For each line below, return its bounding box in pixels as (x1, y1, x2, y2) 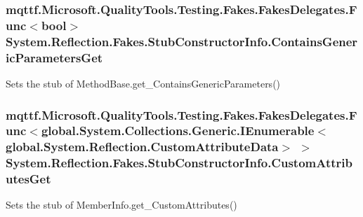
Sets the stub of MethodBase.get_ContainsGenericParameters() (6, 76, 281, 90)
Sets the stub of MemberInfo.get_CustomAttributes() (6, 197, 237, 212)
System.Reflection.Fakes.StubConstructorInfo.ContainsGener (6, 32, 358, 50)
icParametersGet (6, 48, 103, 66)
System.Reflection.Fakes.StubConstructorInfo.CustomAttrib (6, 154, 352, 171)
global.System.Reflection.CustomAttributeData (6, 138, 279, 155)
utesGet (6, 170, 51, 188)
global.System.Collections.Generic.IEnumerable (41, 122, 315, 139)
